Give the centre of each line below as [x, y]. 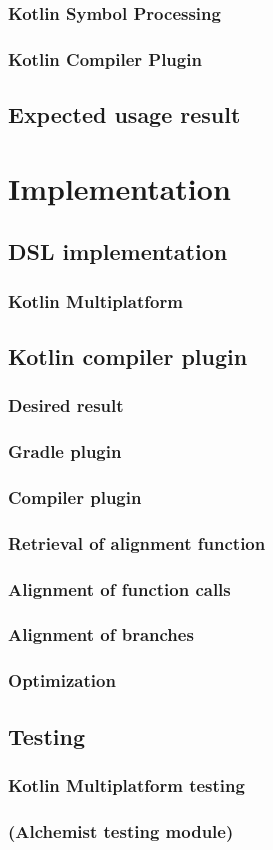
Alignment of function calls [119, 588]
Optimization [62, 680]
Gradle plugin [65, 451]
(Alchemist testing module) [121, 830]
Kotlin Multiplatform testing [126, 784]
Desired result [66, 405]
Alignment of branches [101, 634]
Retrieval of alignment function [137, 542]
